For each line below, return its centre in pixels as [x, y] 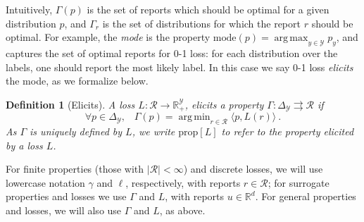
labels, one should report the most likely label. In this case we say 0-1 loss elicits [180, 67]
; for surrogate [299, 182]
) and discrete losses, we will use [253, 169]
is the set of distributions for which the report [201, 23]
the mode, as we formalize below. [77, 81]
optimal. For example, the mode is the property [108, 37]
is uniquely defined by [76, 131]
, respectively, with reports [183, 182]
